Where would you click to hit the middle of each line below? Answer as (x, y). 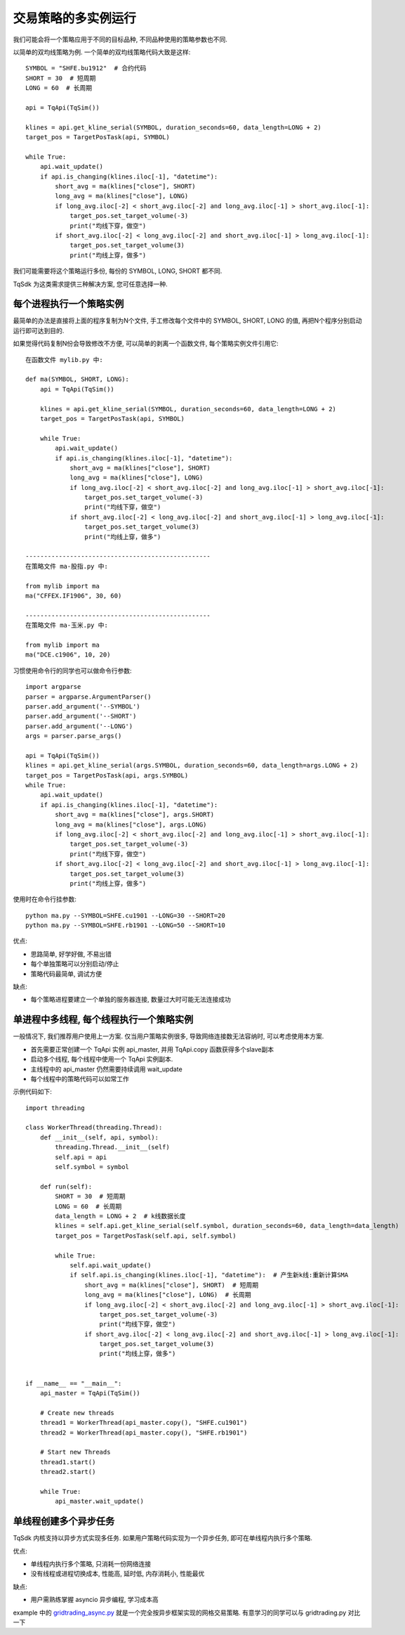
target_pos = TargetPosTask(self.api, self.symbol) (146, 1236)
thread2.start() (68, 1472)
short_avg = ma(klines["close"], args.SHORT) (134, 815)
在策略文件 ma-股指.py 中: (67, 566)
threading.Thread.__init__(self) (112, 1147)
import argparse (53, 687)
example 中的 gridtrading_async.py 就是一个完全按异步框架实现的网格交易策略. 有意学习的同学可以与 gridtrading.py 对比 (187, 1613)
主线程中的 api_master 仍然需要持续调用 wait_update (106, 1069)
